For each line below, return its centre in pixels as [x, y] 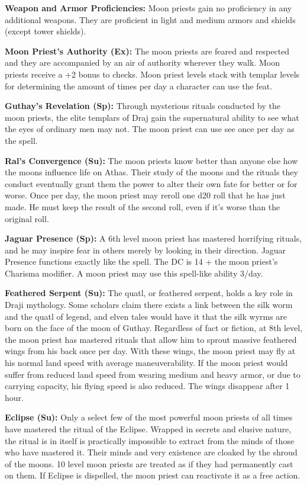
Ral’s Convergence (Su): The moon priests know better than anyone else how [151, 160]
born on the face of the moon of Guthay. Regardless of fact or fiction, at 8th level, [154, 328]
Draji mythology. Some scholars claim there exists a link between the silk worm [149, 305]
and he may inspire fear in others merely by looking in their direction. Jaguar [146, 250]
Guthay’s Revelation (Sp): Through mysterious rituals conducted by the [143, 106]
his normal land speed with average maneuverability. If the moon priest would [146, 363]
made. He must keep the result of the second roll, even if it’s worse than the [143, 206]
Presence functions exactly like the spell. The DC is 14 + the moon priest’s [141, 261]
